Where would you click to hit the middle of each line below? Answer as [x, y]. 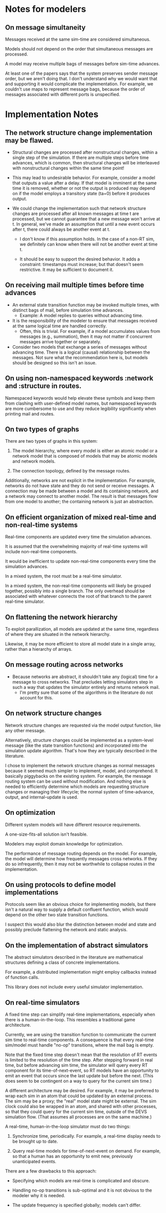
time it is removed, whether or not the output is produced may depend [84, 188]
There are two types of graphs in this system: [51, 441]
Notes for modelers [46, 9]
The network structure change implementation [79, 132]
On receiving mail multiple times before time [75, 285]
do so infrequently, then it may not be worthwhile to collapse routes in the [80, 864]
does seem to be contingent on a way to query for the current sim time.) [79, 1081]
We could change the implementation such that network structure [79, 208]
